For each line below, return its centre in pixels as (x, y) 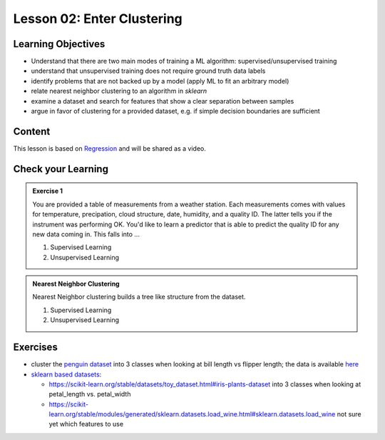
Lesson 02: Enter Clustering (98, 19)
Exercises (36, 347)
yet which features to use (86, 424)
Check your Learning (61, 169)
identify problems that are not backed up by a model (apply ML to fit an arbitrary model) (160, 81)
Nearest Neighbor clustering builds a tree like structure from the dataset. (139, 297)
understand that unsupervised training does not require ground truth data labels (148, 71)
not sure (349, 414)
